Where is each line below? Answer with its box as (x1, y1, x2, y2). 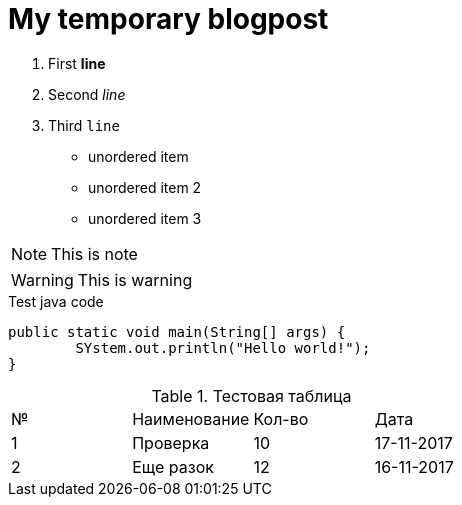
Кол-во (253, 408, 309, 429)
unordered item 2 (88, 178, 202, 196)
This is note (51, 243, 138, 264)
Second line (48, 85, 126, 103)
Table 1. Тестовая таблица (151, 385, 352, 406)
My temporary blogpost (8, 2, 329, 36)
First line (48, 54, 106, 72)
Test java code (8, 292, 104, 310)
